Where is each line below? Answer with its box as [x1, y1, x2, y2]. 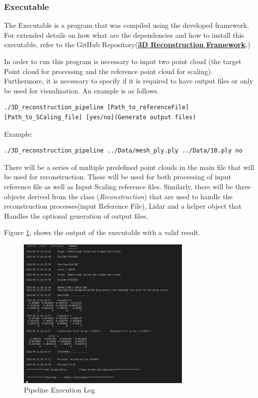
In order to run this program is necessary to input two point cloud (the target [4, 56, 242, 66]
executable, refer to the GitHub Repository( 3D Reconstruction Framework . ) [4, 39, 251, 50]
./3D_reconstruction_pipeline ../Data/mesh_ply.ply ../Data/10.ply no [4, 147, 243, 155]
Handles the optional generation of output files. [4, 210, 148, 221]
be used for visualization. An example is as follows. [4, 85, 159, 95]
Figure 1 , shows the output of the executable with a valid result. [4, 227, 200, 238]
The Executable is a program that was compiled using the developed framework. [4, 20, 249, 30]
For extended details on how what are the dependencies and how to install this [4, 29, 244, 40]
